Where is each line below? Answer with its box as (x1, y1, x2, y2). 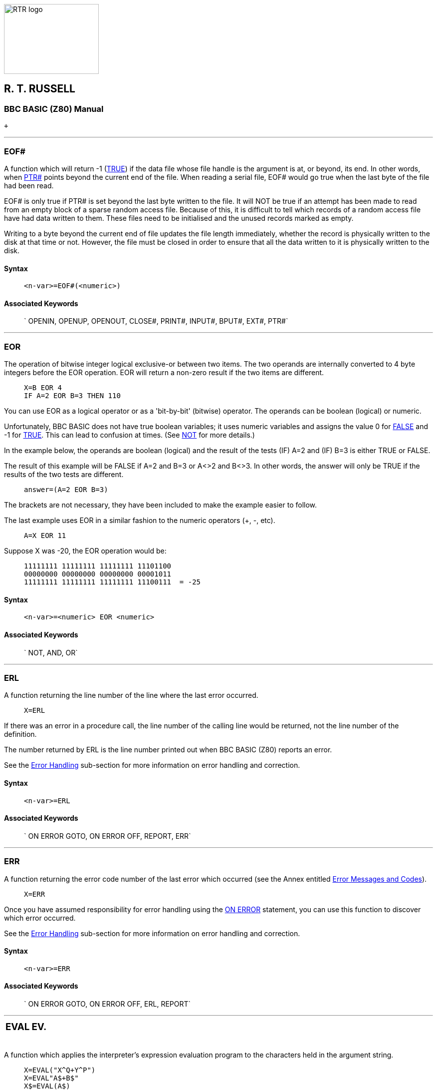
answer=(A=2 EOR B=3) (24, 486, 108, 494)
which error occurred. (4, 913, 76, 922)
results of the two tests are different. (4, 470, 124, 479)
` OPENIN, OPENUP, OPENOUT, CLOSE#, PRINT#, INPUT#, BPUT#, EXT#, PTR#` (24, 317, 288, 326)
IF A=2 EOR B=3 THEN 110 (24, 392, 121, 400)
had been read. (4, 181, 54, 190)
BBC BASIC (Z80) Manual (4, 103, 104, 114)
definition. (4, 730, 37, 739)
